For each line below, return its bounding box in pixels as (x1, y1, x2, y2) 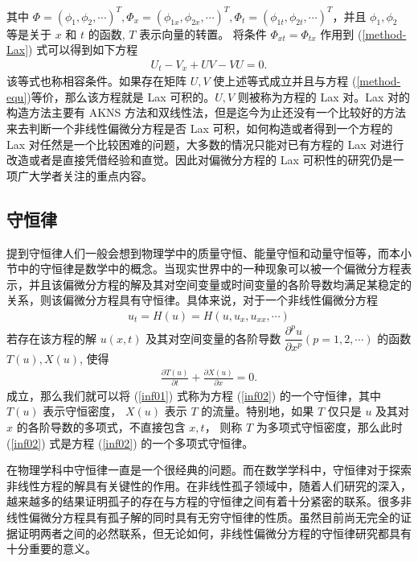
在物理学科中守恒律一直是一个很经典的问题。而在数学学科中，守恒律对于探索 (6, 461, 412, 478)
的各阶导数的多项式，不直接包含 (16, 419, 186, 435)
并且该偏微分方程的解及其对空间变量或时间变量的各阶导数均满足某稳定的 (28, 275, 412, 292)
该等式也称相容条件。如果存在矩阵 (6, 72, 186, 89)
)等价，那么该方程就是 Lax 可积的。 (27, 88, 215, 105)
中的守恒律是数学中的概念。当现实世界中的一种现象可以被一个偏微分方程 (17, 260, 400, 277)
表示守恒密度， (43, 403, 122, 419)
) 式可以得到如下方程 (28, 41, 138, 58)
